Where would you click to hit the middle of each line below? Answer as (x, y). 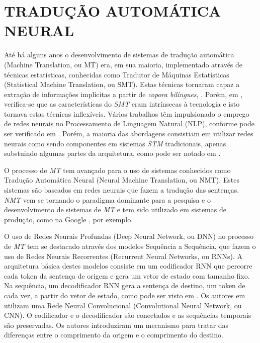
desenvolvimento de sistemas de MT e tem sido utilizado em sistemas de (115, 209)
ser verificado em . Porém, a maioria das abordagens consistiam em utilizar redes (129, 134)
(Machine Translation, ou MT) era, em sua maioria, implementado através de (123, 64)
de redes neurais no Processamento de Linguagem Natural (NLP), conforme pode (129, 123)
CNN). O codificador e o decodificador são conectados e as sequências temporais (128, 315)
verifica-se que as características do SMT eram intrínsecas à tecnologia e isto (122, 104)
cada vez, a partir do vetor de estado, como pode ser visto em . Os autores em (125, 295)
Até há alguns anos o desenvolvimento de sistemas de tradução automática (119, 55)
